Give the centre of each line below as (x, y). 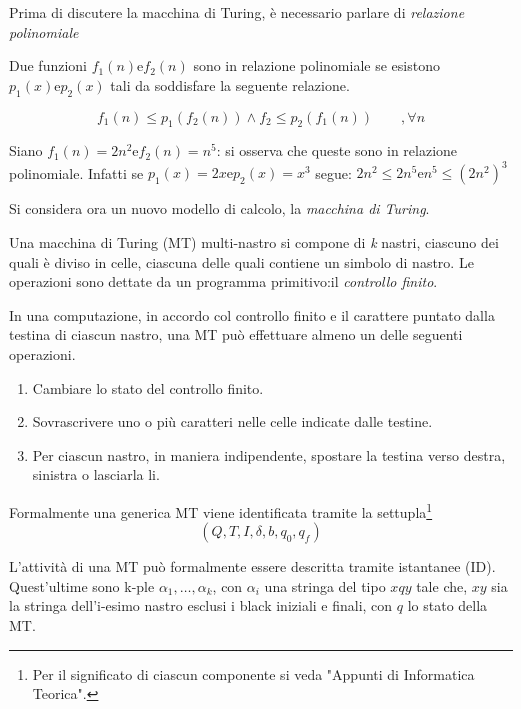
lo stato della (447, 605)
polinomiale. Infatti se (76, 172)
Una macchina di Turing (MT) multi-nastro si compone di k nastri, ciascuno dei (254, 242)
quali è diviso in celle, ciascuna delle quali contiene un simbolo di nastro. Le (241, 261)
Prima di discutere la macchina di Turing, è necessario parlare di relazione (237, 12)
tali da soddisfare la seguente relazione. (230, 84)
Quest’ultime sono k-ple (82, 585)
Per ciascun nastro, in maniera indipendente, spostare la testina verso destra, (269, 454)
